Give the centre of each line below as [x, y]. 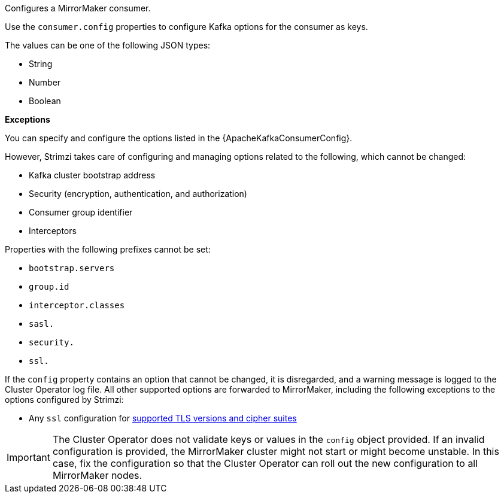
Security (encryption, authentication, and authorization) [138, 194]
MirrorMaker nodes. [97, 475]
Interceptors [53, 231]
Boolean [45, 101]
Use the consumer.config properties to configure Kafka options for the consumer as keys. [186, 27]
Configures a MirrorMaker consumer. [78, 8]
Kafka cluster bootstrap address [92, 175]
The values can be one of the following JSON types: [108, 45]
